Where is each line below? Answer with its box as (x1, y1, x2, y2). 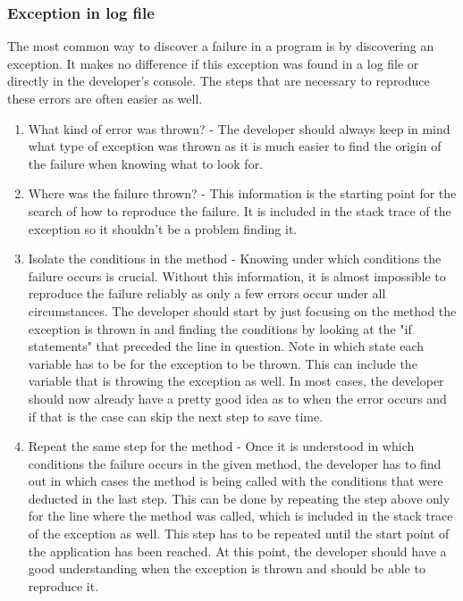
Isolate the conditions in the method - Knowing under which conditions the (28, 249, 442, 268)
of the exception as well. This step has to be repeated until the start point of (28, 524, 450, 543)
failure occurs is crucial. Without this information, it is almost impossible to (28, 266, 446, 285)
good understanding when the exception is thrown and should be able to (28, 559, 425, 578)
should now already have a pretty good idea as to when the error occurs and (28, 388, 447, 407)
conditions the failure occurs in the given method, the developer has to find (28, 454, 442, 472)
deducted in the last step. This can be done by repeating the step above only (28, 488, 450, 507)
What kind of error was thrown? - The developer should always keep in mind (28, 119, 450, 138)
